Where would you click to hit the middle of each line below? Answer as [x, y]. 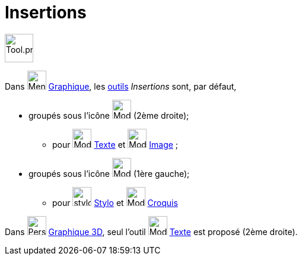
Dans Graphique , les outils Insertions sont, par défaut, [121, 86]
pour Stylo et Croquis [115, 202]
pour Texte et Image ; [115, 144]
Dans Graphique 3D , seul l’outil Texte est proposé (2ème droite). [151, 232]
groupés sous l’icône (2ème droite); [109, 115]
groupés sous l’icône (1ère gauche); [109, 173]
